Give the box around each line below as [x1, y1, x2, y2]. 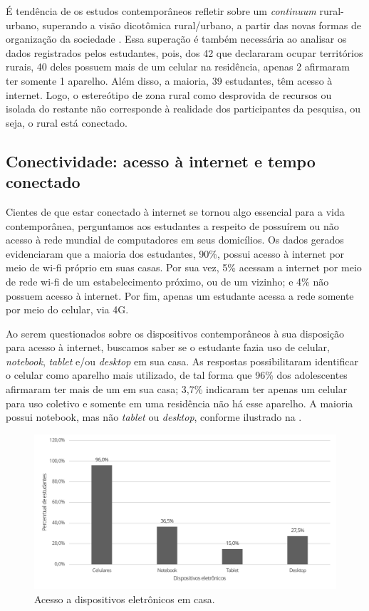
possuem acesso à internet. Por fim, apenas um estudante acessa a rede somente [6, 288, 354, 303]
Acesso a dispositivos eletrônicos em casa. [34, 591, 215, 606]
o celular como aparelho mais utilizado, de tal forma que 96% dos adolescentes [6, 367, 348, 382]
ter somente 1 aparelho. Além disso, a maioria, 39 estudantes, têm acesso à [6, 73, 333, 88]
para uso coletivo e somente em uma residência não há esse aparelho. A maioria [6, 395, 353, 410]
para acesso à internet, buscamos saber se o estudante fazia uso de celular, [6, 340, 330, 355]
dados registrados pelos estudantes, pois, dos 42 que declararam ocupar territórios [6, 45, 363, 60]
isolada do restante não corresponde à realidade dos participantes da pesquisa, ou [6, 101, 361, 116]
